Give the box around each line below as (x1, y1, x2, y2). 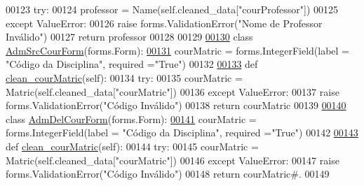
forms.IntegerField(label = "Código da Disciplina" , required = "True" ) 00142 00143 (6, 125, 358, 140)
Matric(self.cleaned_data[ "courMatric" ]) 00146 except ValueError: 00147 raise (6, 152, 339, 167)
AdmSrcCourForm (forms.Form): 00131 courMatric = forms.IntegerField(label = (6, 43, 349, 57)
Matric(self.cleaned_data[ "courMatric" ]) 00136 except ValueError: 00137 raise (6, 84, 339, 99)
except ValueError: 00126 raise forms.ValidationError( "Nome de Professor (6, 15, 323, 30)
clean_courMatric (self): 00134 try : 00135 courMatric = (6, 70, 243, 85)
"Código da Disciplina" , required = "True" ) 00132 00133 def (6, 57, 258, 71)
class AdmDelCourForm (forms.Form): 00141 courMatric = (6, 111, 257, 126)
